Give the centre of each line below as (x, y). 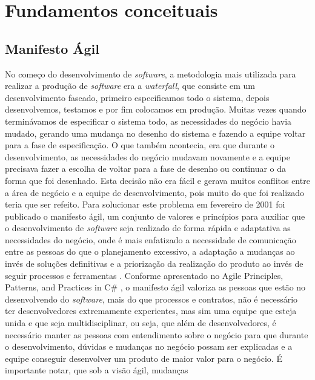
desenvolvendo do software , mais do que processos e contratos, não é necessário (151, 299)
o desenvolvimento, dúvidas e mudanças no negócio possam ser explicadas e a (149, 346)
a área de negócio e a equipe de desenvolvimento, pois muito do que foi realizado (155, 192)
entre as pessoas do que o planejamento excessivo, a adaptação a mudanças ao (150, 251)
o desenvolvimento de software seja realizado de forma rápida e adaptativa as (148, 228)
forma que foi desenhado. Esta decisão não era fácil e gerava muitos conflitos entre (157, 180)
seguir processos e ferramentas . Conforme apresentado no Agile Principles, (144, 275)
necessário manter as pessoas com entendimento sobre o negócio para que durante (157, 334)
